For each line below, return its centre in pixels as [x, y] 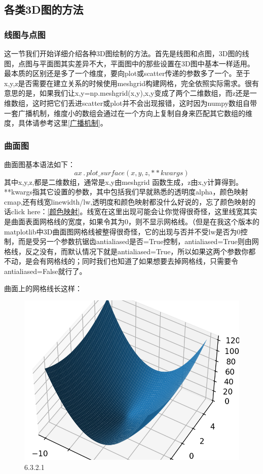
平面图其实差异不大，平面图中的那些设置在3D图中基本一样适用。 [147, 63]
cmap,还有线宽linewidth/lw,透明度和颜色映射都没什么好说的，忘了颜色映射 [126, 201]
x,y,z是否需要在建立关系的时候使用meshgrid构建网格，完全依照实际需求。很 [128, 83]
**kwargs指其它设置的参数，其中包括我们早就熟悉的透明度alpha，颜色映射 [126, 192]
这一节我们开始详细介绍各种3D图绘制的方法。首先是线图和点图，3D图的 [123, 53]
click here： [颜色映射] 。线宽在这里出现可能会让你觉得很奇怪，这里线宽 [127, 211]
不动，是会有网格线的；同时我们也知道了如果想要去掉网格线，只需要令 [121, 261]
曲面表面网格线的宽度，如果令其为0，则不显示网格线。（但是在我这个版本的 [135, 221]
